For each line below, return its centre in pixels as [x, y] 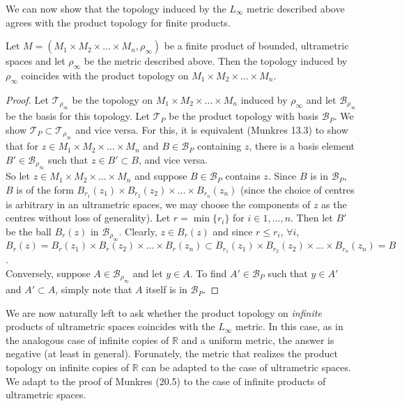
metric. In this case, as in [289, 326]
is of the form [45, 189]
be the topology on [113, 99]
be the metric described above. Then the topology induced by [216, 61]
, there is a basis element [302, 146]
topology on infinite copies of [68, 367]
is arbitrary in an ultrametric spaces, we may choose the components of [158, 204]
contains [243, 176]
